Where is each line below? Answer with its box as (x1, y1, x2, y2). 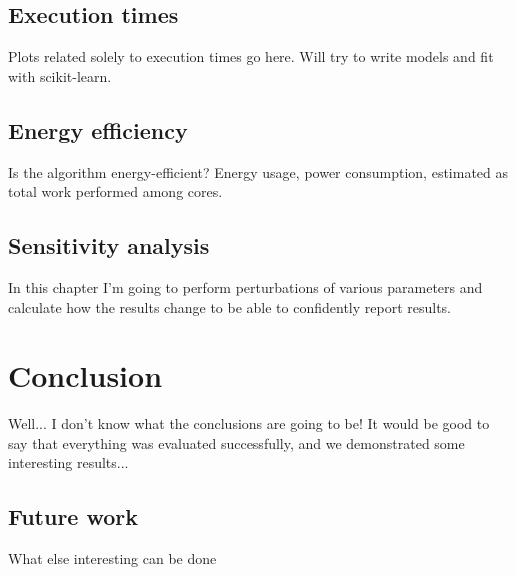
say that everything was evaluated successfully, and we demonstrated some (8, 432, 465, 453)
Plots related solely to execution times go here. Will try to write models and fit (8, 46, 494, 67)
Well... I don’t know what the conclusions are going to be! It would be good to (8, 413, 490, 434)
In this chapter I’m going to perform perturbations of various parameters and (8, 276, 483, 297)
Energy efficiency (8, 114, 188, 145)
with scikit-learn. (8, 65, 112, 86)
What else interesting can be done (8, 548, 217, 569)
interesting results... (8, 452, 129, 473)
